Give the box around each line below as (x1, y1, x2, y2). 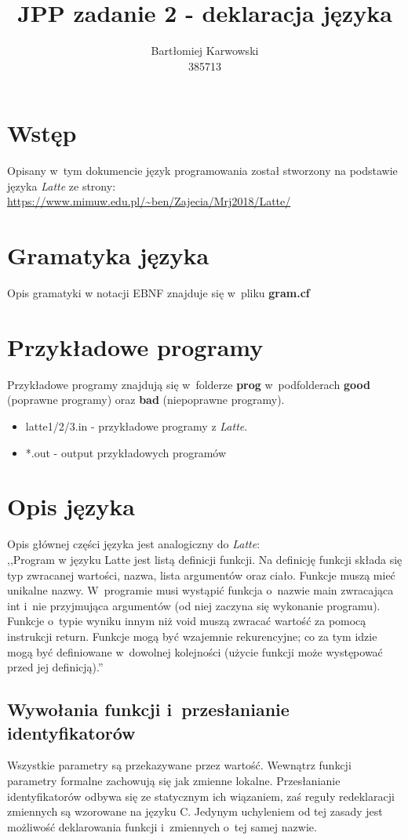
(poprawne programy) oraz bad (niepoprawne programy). (7, 391, 285, 408)
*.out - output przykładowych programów (25, 444, 227, 460)
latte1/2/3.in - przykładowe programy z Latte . (25, 418, 248, 435)
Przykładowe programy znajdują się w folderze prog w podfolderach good (7, 376, 370, 392)
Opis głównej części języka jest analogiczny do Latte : (7, 536, 260, 552)
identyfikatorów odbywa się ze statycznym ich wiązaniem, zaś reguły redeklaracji (7, 787, 395, 804)
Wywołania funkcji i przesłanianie (7, 697, 290, 722)
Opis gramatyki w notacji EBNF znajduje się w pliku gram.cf (7, 285, 310, 301)
